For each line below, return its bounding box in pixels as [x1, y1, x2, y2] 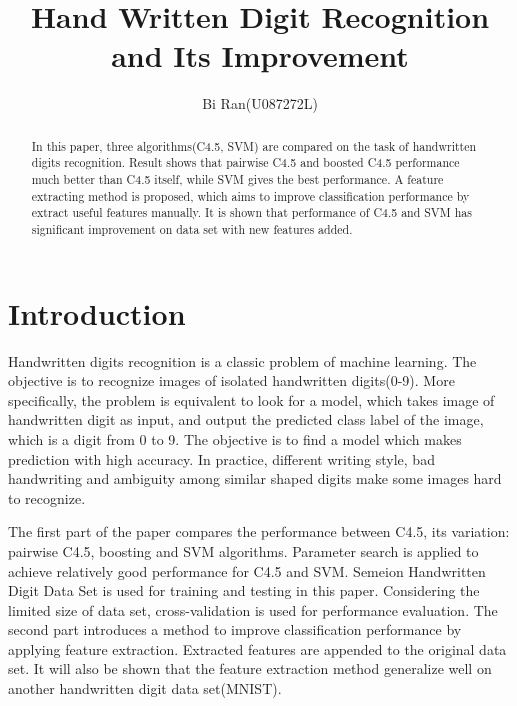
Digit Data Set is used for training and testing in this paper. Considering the [8, 580, 480, 601]
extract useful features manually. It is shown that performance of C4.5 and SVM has [31, 204, 472, 221]
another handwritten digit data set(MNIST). [8, 678, 282, 699]
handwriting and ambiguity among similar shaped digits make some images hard [8, 468, 502, 489]
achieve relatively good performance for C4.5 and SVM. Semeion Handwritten [8, 560, 486, 581]
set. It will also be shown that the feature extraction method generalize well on [8, 658, 492, 679]
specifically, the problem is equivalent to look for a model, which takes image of [8, 389, 495, 410]
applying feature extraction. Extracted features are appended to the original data [8, 638, 507, 659]
